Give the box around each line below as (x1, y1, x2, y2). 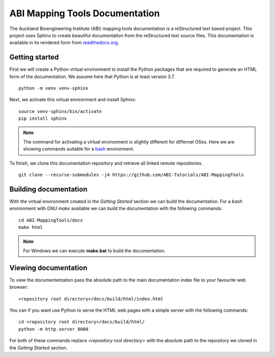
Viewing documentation (9, 263, 88, 272)
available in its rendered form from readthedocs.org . (9, 40, 119, 46)
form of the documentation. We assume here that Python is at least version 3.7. (9, 73, 175, 79)
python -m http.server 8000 (18, 326, 89, 332)
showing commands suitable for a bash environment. (23, 146, 134, 152)
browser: (9, 284, 29, 290)
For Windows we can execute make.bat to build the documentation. (23, 248, 166, 254)
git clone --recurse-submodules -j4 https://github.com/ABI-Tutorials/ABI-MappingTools (18, 172, 244, 178)
